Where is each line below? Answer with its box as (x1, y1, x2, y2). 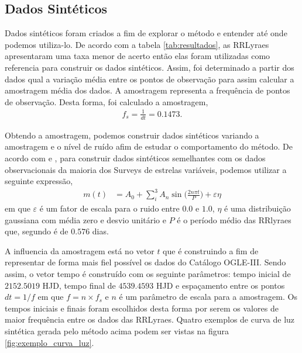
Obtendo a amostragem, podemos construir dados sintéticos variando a (5, 129, 259, 141)
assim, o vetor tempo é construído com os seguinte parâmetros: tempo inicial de (5, 268, 291, 279)
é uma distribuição (224, 202, 291, 214)
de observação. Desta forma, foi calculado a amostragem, (5, 95, 208, 108)
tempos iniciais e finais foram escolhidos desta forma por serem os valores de (5, 302, 279, 314)
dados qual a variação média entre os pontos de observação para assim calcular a (5, 72, 294, 85)
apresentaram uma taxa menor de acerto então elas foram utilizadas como (5, 50, 270, 62)
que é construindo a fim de (163, 244, 259, 257)
